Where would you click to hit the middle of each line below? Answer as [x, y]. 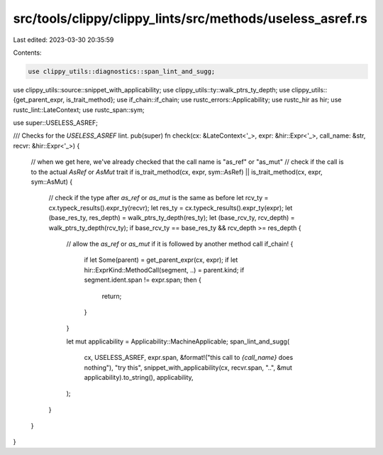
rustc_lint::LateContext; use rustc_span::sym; [79, 109]
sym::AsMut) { [52, 182]
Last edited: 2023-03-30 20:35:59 [63, 40]
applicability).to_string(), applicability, [139, 377]
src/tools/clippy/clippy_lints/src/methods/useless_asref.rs [190, 18]
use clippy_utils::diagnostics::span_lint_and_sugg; [122, 71]
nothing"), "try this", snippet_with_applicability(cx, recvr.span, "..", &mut [188, 367]
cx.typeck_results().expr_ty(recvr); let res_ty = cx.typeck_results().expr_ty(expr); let [171, 208]
